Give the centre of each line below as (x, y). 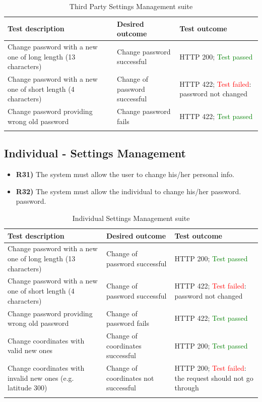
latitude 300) (27, 388)
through (187, 388)
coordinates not (130, 378)
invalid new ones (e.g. (41, 378)
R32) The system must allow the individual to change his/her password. (128, 191)
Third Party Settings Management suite (131, 6)
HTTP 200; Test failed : (210, 367)
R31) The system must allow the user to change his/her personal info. (125, 174)
